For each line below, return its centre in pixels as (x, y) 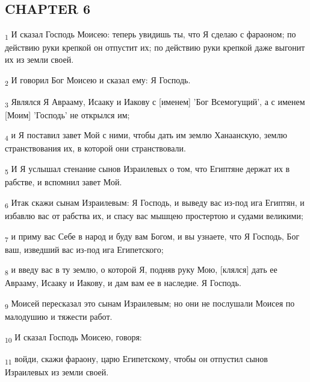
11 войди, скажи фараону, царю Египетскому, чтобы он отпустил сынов (136, 359)
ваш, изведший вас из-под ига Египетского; (84, 249)
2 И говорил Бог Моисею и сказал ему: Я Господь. (98, 80)
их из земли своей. (39, 59)
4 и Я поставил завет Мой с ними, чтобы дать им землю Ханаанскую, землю (146, 136)
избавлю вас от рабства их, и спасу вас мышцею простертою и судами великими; (154, 215)
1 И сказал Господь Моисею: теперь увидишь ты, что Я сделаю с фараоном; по (150, 35)
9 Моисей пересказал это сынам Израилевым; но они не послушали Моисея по (150, 304)
